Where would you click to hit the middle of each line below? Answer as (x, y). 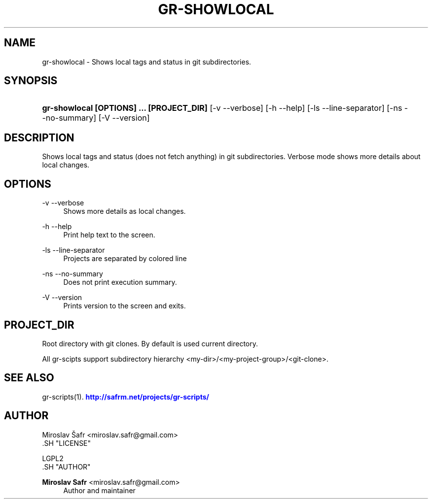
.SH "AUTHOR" (66, 467)
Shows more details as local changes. (125, 211)
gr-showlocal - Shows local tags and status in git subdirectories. (147, 62)
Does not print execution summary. (120, 282)
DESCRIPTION (39, 137)
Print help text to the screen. (109, 235)
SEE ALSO (29, 378)
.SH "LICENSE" (67, 443)
